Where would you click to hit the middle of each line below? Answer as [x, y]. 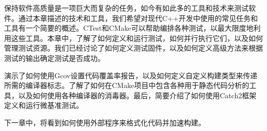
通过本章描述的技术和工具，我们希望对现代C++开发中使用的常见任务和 [138, 18]
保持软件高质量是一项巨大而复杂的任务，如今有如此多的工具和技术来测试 [126, 8]
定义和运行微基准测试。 [44, 105]
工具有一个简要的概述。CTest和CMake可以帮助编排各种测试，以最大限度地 [129, 28]
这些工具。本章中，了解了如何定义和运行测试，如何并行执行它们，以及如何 [137, 38]
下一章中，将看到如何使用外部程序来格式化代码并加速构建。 [105, 122]
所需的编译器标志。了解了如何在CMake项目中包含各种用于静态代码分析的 [127, 85]
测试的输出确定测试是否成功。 [54, 58]
